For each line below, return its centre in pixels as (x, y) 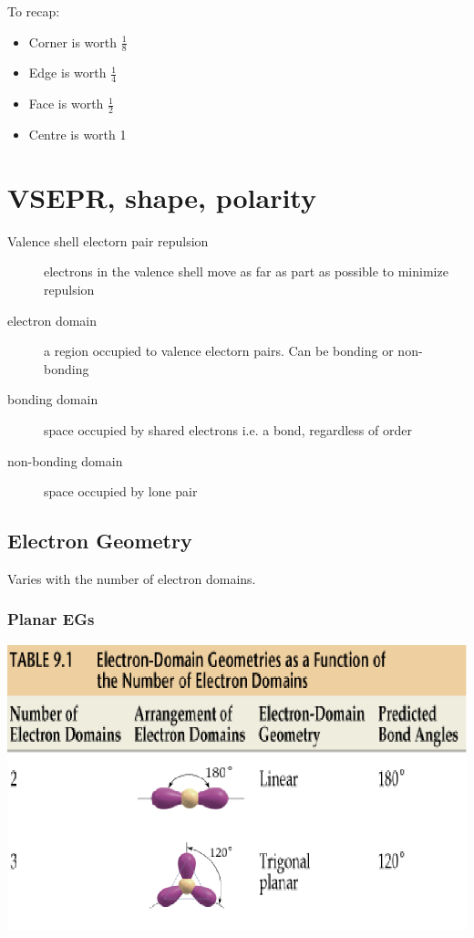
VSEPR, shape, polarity (162, 197)
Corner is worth (73, 42)
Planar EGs (51, 619)
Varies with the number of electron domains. (132, 578)
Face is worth (66, 104)
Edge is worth (67, 73)
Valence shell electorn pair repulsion (108, 240)
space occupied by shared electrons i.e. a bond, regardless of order (228, 429)
